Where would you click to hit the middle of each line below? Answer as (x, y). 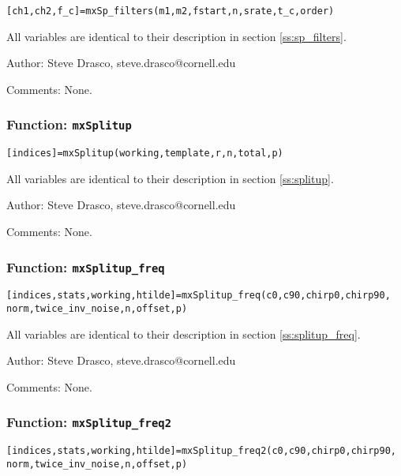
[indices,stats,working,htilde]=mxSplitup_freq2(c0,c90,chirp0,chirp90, (201, 451)
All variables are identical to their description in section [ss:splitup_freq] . (184, 334)
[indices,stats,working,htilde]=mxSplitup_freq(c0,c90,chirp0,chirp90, (199, 296)
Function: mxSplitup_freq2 (89, 422)
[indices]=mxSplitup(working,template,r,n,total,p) (145, 154)
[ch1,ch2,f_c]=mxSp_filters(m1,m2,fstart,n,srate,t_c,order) (171, 11)
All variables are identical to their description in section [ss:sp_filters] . (176, 36)
